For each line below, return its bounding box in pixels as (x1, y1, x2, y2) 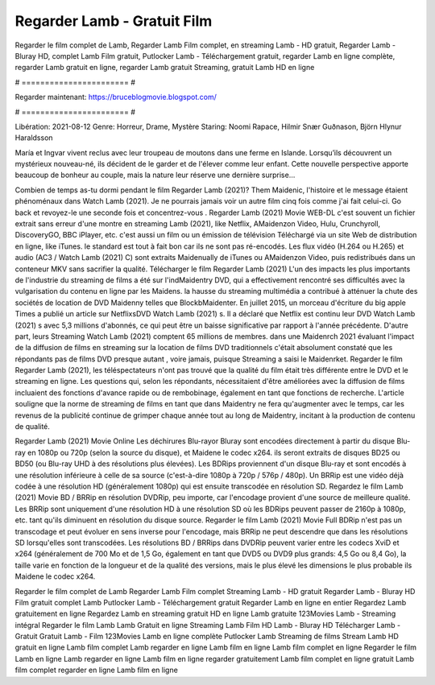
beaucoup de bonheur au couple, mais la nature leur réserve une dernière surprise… (14, 170, 296, 180)
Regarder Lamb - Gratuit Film (14, 12, 213, 30)
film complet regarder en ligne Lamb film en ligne (14, 665, 179, 675)
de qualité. (14, 422, 50, 431)
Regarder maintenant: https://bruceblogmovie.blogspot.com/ (14, 93, 217, 102)
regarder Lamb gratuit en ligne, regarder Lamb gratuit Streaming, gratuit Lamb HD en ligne (14, 63, 315, 72)
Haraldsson (14, 133, 53, 142)
